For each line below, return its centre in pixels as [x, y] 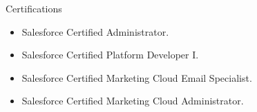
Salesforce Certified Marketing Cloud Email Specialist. [137, 77]
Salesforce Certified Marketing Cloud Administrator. [133, 101]
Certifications [34, 8]
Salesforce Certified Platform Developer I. [110, 55]
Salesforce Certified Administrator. [95, 31]
